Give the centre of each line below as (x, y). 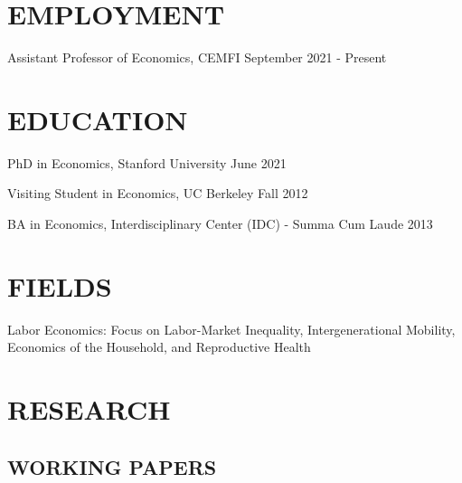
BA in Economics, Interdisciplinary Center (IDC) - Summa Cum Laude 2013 (220, 224)
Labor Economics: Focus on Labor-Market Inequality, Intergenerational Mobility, (231, 329)
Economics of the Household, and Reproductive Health (159, 347)
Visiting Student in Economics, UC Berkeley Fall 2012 (158, 193)
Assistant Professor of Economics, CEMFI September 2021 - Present (197, 57)
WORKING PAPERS (112, 466)
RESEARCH (89, 409)
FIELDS (60, 285)
